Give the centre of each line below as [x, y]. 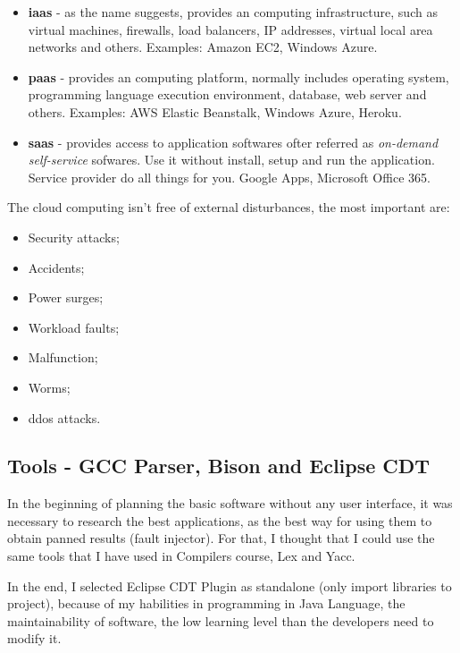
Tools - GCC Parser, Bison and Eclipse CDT [219, 466]
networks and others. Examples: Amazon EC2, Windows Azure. [203, 47]
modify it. [34, 638]
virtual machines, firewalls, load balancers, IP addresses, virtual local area [230, 29]
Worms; [49, 387]
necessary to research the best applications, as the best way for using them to [220, 520]
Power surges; [66, 297]
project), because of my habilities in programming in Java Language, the [206, 603]
